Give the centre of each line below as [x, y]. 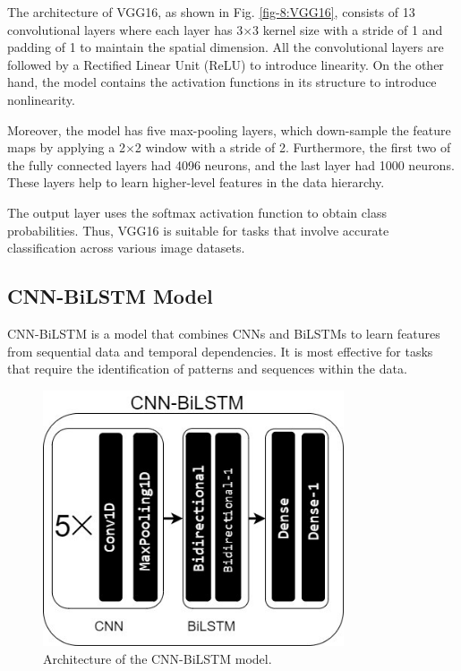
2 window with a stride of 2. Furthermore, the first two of [293, 147]
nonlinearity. [41, 99]
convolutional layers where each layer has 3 [125, 29]
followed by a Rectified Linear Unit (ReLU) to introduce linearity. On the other [226, 64]
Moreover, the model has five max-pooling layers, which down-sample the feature [229, 129]
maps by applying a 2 [66, 147]
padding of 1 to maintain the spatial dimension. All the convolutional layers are [226, 47]
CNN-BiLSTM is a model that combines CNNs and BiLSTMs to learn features [224, 333]
